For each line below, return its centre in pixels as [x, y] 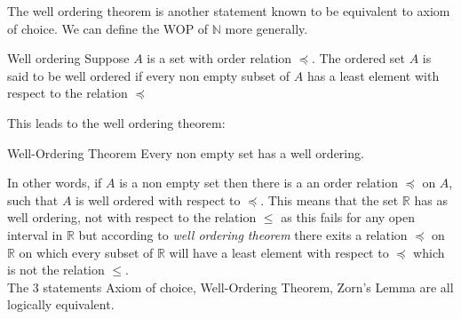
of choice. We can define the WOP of [108, 28]
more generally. [266, 28]
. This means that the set [330, 199]
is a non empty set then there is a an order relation [258, 183]
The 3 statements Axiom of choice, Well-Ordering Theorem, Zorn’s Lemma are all [230, 287]
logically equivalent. [61, 304]
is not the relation [56, 270]
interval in [35, 234]
